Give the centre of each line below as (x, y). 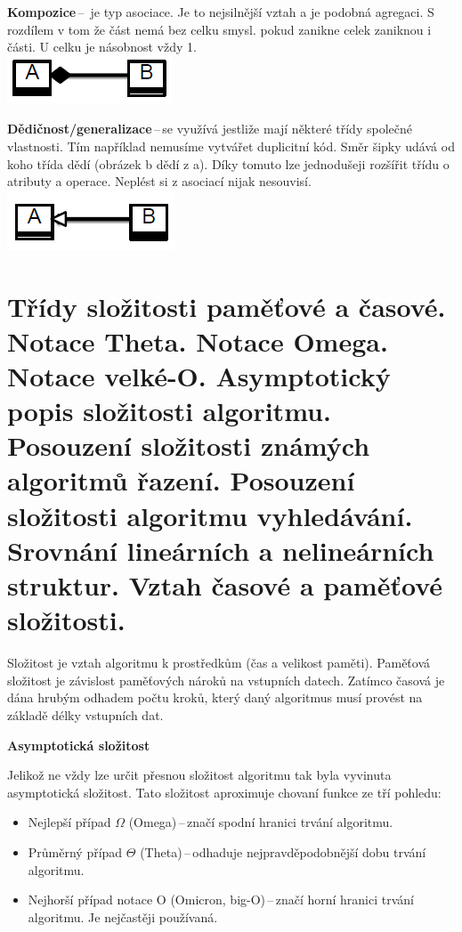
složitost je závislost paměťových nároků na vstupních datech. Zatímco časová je (226, 680)
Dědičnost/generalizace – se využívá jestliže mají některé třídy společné (210, 129)
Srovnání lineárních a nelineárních (221, 550)
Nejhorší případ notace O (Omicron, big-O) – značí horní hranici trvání (221, 900)
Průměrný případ (75, 851)
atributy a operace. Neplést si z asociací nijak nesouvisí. (159, 181)
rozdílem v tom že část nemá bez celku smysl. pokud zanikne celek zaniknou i (219, 29)
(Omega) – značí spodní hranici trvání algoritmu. (261, 822)
